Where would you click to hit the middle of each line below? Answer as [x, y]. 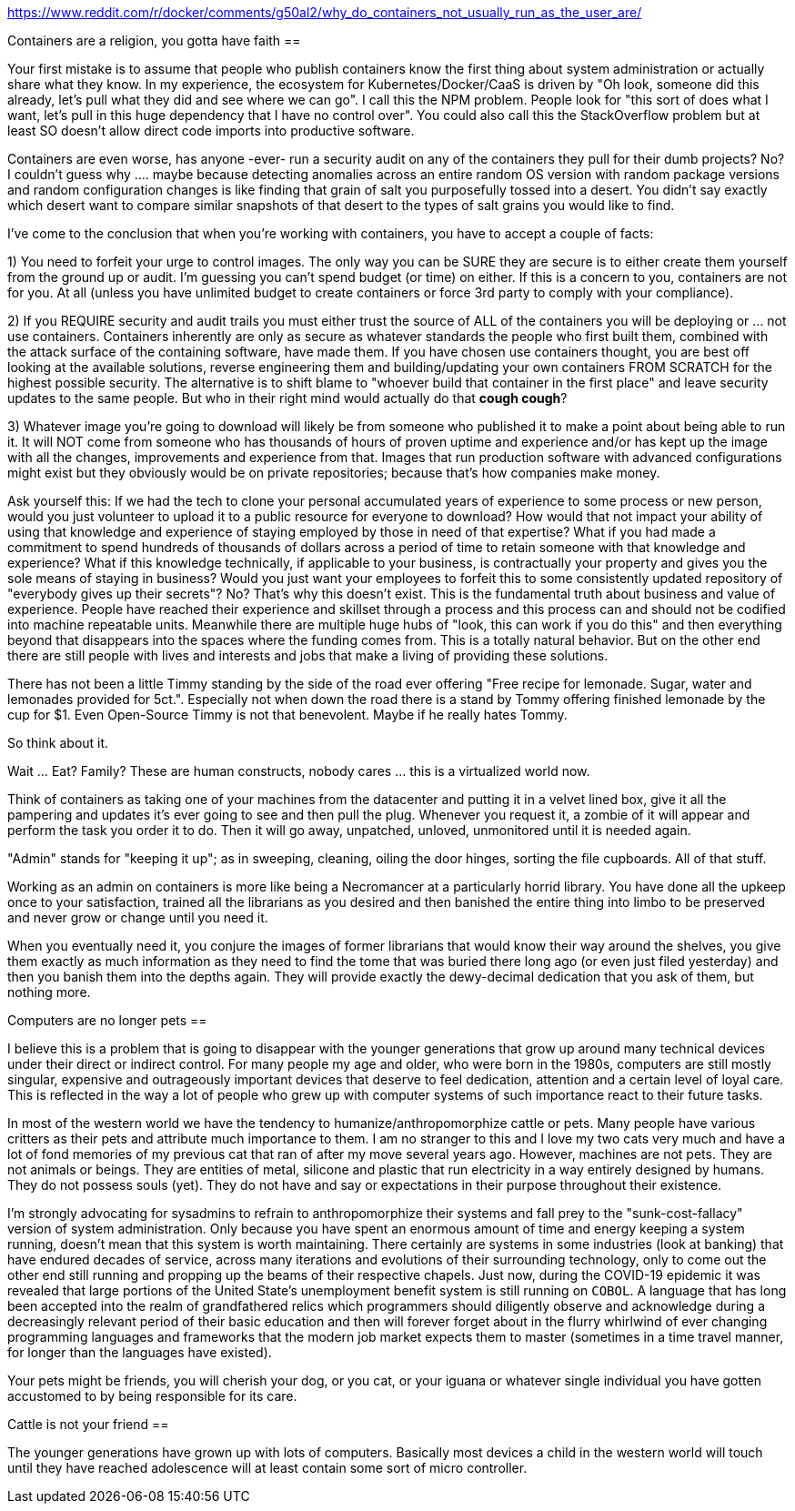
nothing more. [49, 992]
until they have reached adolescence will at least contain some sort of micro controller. [267, 1468]
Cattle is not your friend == [88, 1424]
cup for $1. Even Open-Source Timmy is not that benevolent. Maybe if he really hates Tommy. [287, 715]
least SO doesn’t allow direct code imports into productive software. [211, 131]
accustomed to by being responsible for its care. [152, 1396]
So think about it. [58, 743]
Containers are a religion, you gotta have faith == [154, 40]
